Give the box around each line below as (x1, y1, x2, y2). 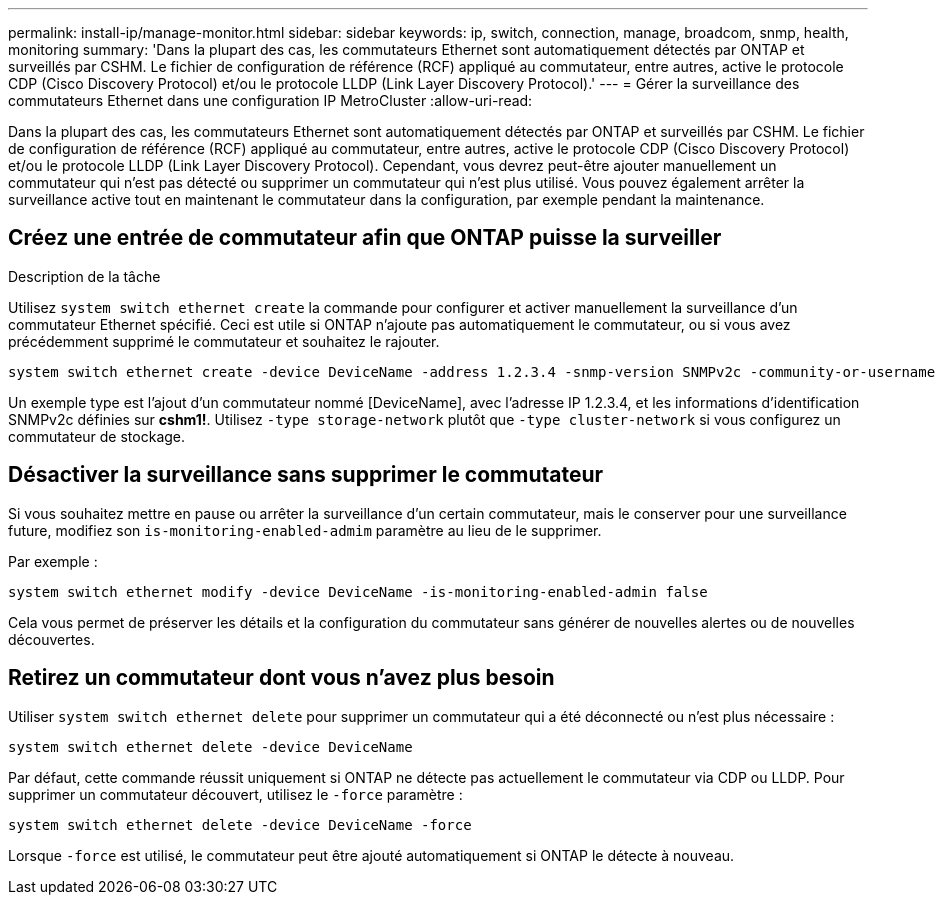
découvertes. (8, 630, 95, 648)
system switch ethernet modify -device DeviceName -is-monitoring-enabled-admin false (8, 583, 708, 600)
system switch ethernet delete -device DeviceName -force (8, 816, 472, 833)
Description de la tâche (8, 267, 161, 285)
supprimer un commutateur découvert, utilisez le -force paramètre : (8, 785, 463, 803)
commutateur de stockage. (8, 427, 186, 445)
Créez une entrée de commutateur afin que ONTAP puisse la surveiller (8, 225, 722, 251)
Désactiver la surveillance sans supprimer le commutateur (8, 462, 604, 488)
